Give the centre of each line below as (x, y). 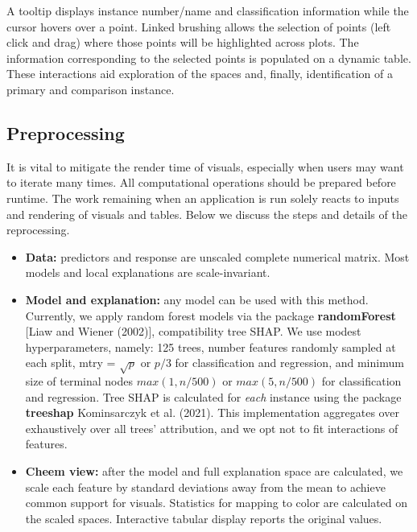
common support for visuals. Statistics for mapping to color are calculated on (217, 503)
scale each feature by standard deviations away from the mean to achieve (205, 487)
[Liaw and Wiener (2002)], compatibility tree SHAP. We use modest (193, 331)
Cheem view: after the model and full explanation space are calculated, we (214, 471)
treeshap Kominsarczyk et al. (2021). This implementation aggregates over (212, 412)
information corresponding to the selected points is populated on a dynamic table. (209, 58)
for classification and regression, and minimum (289, 363)
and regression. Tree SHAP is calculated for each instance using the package (213, 396)
